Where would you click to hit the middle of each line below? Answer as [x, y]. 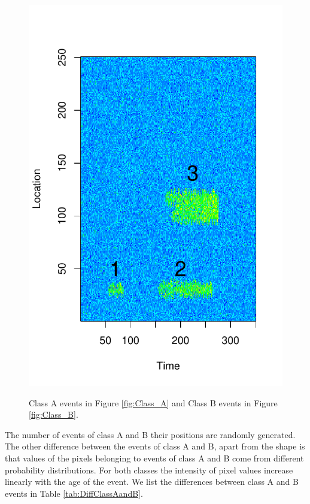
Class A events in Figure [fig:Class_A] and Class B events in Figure [153, 402]
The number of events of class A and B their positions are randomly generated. [150, 434]
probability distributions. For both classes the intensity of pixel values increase [149, 470]
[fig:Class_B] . [54, 414]
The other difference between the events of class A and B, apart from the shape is [155, 446]
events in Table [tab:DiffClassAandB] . [74, 493]
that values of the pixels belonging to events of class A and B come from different [154, 458]
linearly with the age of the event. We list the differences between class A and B [152, 482]
